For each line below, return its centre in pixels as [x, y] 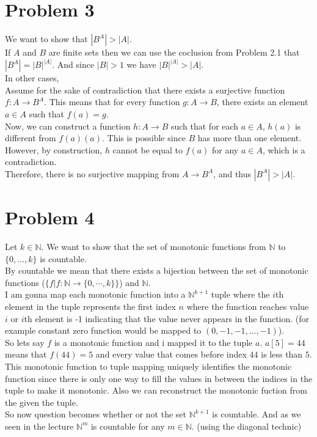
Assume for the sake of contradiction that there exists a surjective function [145, 90]
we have [141, 64]
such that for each [205, 126]
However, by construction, [54, 149]
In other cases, [32, 78]
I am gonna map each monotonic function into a [95, 294]
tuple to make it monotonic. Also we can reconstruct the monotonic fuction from [156, 390]
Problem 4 [50, 217]
